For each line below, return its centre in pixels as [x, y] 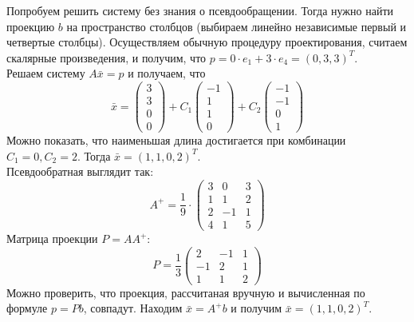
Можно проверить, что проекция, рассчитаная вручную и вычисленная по [186, 292]
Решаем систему [46, 73]
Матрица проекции [52, 239]
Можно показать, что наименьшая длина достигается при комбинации [176, 140]
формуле [27, 308]
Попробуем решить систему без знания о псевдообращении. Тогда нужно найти [200, 10]
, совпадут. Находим [133, 308]
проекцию [31, 26]
